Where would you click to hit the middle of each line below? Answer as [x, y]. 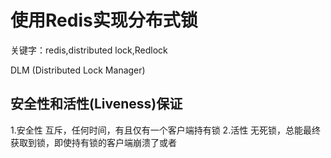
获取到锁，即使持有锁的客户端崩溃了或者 [93, 142]
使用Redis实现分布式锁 [104, 20]
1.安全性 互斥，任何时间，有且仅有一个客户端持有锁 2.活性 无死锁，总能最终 [166, 130]
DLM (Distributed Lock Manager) [78, 70]
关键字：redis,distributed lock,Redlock [89, 50]
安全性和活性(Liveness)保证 [96, 104]
